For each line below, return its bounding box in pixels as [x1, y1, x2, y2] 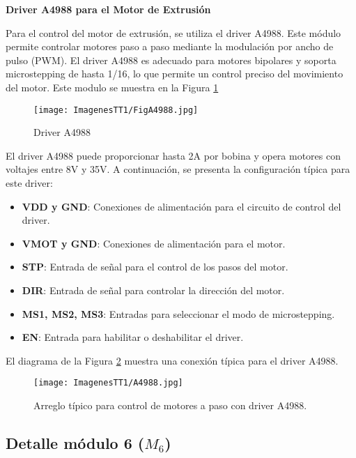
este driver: [6, 176, 53, 190]
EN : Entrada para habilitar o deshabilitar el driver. [22, 330, 244, 344]
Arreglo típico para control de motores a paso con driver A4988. [33, 398, 307, 412]
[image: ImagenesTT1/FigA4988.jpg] [33, 105, 199, 115]
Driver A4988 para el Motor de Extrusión [6, 2, 211, 16]
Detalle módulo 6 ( [6, 432, 145, 453]
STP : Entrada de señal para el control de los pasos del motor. [22, 259, 288, 274]
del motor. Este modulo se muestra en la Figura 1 [6, 79, 219, 94]
